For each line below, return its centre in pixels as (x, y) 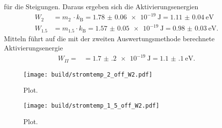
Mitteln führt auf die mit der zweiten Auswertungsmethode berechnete (109, 38)
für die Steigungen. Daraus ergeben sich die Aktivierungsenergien (101, 6)
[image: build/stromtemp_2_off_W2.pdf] (88, 74)
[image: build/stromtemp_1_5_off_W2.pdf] (92, 105)
